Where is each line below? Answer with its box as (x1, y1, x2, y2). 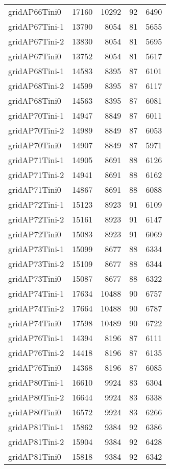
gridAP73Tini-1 (8, 243, 64, 255)
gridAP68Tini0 (8, 95, 61, 106)
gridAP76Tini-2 (8, 347, 64, 359)
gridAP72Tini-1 (8, 198, 64, 210)
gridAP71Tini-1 (8, 154, 64, 166)
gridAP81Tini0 (8, 451, 61, 462)
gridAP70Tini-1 (8, 109, 64, 121)
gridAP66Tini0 (8, 6, 61, 17)
